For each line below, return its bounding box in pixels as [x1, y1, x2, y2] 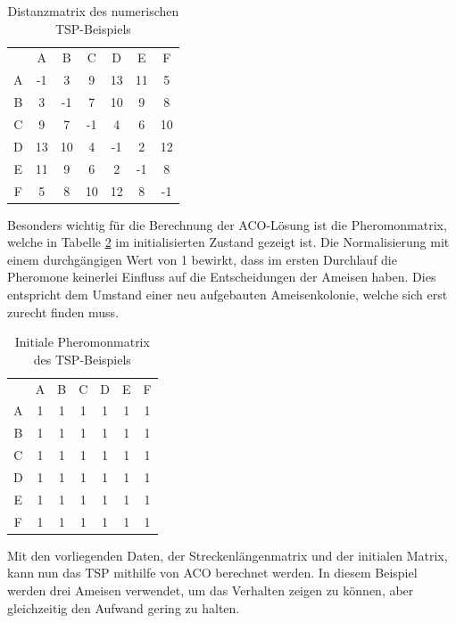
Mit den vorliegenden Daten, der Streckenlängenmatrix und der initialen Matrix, [7, 545, 448, 564]
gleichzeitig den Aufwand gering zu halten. [7, 598, 240, 617]
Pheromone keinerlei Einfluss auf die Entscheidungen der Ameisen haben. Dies [7, 267, 436, 286]
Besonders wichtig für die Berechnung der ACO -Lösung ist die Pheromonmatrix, [7, 215, 447, 234]
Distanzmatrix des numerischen [7, 2, 179, 20]
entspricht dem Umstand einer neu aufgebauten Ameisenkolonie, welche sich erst [7, 284, 448, 303]
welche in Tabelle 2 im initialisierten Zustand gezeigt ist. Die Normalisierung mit [7, 233, 450, 251]
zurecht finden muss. [7, 302, 120, 321]
